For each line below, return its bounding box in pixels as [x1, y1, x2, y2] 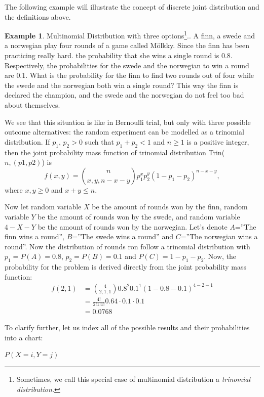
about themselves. [5, 100, 60, 110]
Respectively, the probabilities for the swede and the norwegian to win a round [5, 60, 249, 70]
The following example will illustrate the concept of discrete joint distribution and [5, 2, 259, 12]
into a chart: [5, 332, 43, 342]
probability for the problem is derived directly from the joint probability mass [5, 261, 246, 272]
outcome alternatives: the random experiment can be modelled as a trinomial [5, 126, 244, 137]
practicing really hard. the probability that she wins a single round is [5, 50, 219, 61]
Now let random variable [5, 201, 82, 212]
